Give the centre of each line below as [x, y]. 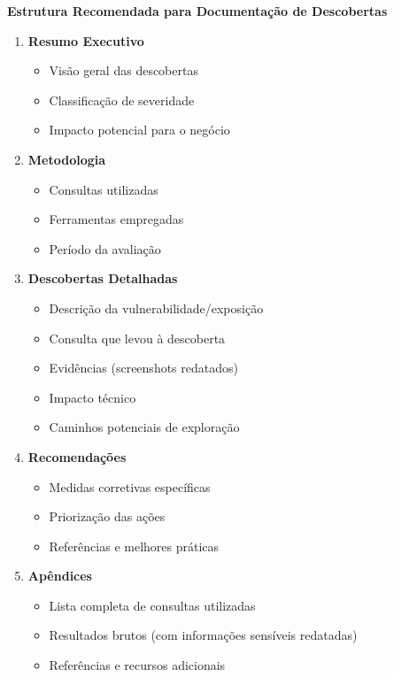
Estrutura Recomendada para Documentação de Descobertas [197, 11]
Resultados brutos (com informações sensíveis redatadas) [203, 635]
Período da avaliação [105, 248]
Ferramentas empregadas [116, 219]
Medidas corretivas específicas [130, 486]
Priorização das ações [107, 516]
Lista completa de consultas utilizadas [152, 605]
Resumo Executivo [86, 40]
